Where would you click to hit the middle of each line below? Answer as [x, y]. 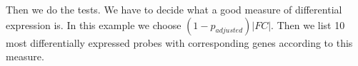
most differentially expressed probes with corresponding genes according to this [179, 42]
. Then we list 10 [308, 24]
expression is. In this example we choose [94, 24]
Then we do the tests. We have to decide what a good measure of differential [174, 9]
